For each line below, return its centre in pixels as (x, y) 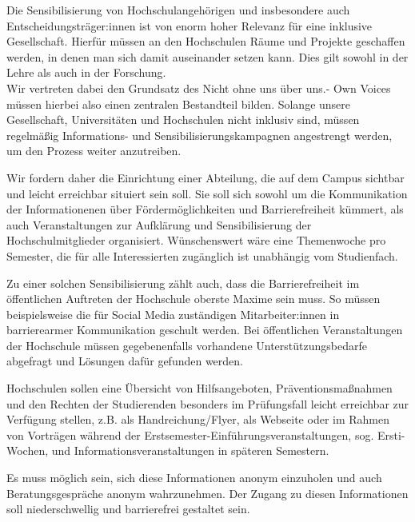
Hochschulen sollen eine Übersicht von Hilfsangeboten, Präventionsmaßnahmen (200, 388)
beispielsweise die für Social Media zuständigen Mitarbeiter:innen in (173, 314)
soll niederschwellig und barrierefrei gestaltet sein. (128, 509)
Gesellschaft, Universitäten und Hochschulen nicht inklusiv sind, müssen (183, 120)
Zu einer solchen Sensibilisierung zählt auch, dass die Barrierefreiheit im (183, 283)
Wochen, (28, 450)
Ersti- (391, 434)
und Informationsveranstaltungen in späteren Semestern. (190, 450)
